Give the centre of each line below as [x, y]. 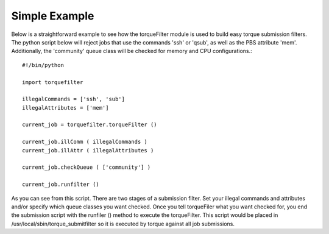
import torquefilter [53, 82]
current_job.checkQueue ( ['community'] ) [87, 167]
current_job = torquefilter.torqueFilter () [90, 125]
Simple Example [53, 16]
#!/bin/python [43, 65]
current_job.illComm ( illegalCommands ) [85, 142]
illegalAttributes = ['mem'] [65, 108]
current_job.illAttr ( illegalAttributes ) [88, 150]
